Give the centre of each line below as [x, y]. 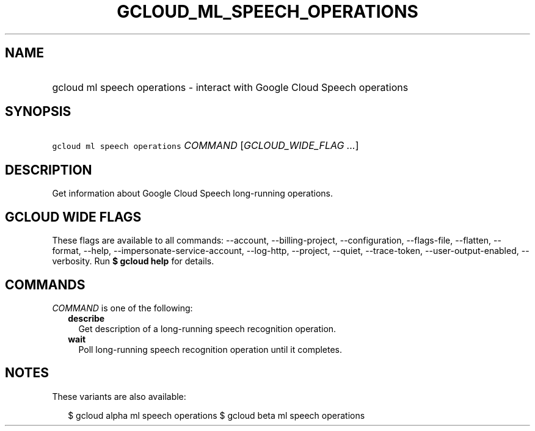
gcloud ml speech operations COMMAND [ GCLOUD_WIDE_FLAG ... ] [206, 146]
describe [86, 318]
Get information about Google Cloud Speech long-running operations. [193, 194]
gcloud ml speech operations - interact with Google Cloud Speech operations [230, 87]
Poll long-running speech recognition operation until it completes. [210, 349]
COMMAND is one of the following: [122, 308]
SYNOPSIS [38, 112]
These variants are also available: [119, 396]
